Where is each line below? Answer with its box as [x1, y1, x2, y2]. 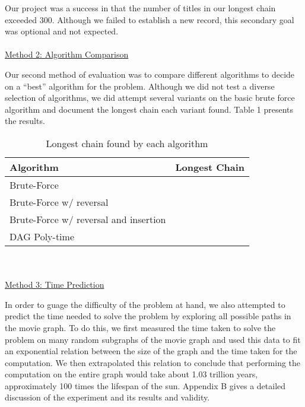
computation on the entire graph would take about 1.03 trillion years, [5, 368, 258, 380]
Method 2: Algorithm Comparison [5, 48, 129, 61]
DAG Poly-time [9, 229, 74, 243]
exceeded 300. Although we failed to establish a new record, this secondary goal [5, 13, 294, 26]
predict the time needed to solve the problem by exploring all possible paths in [5, 310, 291, 322]
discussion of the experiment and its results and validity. [5, 391, 210, 403]
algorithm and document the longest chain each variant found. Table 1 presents [5, 103, 294, 115]
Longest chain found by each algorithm [46, 136, 208, 150]
